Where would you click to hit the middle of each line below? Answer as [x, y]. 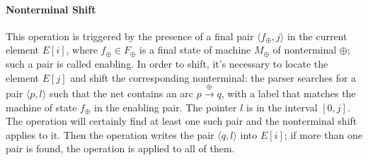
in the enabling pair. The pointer [166, 107]
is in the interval [282, 107]
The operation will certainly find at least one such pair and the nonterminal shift [182, 121]
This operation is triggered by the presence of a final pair [130, 36]
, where [82, 50]
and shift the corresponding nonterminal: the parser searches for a [213, 77]
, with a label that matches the [288, 93]
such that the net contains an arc [121, 93]
